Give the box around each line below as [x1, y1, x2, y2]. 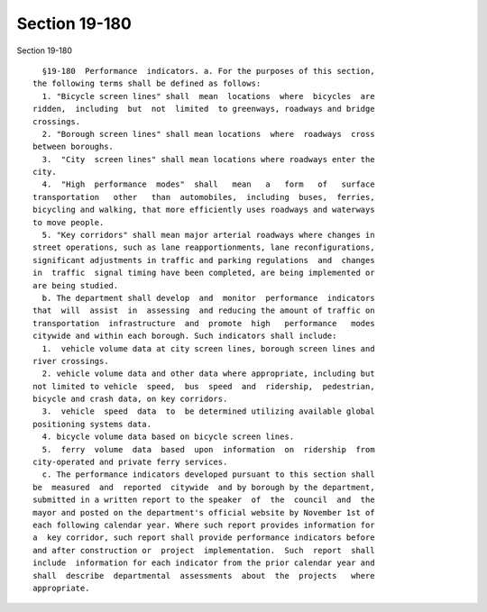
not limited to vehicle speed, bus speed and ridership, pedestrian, [32, 381, 375, 391]
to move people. [32, 217, 105, 227]
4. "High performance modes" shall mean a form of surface [41, 179, 375, 189]
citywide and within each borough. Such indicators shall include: [32, 331, 337, 342]
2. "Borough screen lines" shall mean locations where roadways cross [41, 129, 375, 139]
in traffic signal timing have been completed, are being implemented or [32, 268, 375, 279]
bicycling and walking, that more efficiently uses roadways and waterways [32, 205, 375, 215]
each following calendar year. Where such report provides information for [32, 520, 375, 530]
